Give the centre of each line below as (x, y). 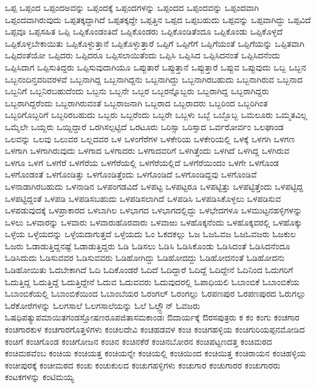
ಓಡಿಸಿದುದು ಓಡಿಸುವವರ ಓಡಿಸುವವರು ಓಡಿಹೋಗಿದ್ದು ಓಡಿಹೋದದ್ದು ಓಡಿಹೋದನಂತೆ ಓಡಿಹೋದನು (145, 258)
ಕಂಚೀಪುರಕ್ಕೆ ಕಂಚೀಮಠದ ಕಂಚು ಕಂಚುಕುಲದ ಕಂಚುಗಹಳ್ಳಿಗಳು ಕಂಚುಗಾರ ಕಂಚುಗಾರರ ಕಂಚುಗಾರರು (143, 365)
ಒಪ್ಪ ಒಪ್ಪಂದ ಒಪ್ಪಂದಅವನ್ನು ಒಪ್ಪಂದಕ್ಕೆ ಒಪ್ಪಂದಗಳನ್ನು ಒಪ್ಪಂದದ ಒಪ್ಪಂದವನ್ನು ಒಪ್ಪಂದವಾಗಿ (132, 7)
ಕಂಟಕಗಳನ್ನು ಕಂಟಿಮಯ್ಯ (39, 377)
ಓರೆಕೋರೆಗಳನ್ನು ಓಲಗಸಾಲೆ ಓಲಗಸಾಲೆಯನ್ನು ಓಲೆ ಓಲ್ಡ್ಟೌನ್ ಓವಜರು (103, 305)
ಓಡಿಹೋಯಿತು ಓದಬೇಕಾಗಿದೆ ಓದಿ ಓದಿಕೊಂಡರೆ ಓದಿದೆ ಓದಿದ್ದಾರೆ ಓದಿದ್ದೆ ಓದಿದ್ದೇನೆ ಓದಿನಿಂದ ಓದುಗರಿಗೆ (149, 270)
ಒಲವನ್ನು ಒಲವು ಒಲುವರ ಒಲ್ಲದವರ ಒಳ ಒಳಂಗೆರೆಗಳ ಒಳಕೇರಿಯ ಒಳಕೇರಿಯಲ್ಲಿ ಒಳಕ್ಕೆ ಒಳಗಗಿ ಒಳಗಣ (150, 138)
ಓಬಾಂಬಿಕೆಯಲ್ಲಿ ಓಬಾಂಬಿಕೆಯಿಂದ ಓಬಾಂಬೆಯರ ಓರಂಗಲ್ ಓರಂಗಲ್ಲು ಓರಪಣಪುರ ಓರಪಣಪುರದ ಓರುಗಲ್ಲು (156, 293)
